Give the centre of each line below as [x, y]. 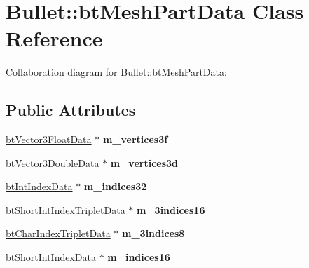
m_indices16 [139, 257]
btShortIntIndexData [51, 257]
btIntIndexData [39, 186]
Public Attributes [71, 110]
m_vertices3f [135, 139]
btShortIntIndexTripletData [66, 209]
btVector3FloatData [49, 139]
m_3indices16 [171, 209]
